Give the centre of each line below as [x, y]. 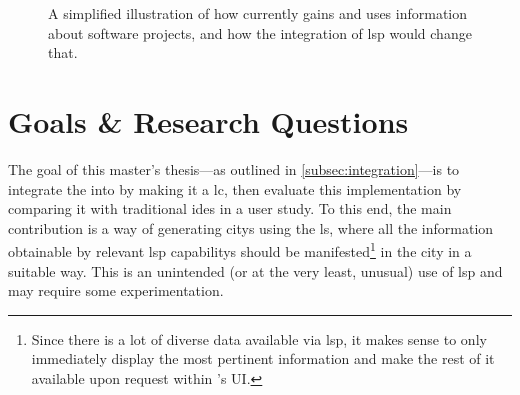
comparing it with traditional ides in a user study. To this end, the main [230, 208]
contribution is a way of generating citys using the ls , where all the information [251, 227]
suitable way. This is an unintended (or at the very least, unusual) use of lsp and [255, 270]
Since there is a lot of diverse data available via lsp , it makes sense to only [259, 338]
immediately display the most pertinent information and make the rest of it [263, 358]
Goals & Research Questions [208, 120]
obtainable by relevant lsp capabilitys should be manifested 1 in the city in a [240, 249]
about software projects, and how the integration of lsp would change [260, 32]
